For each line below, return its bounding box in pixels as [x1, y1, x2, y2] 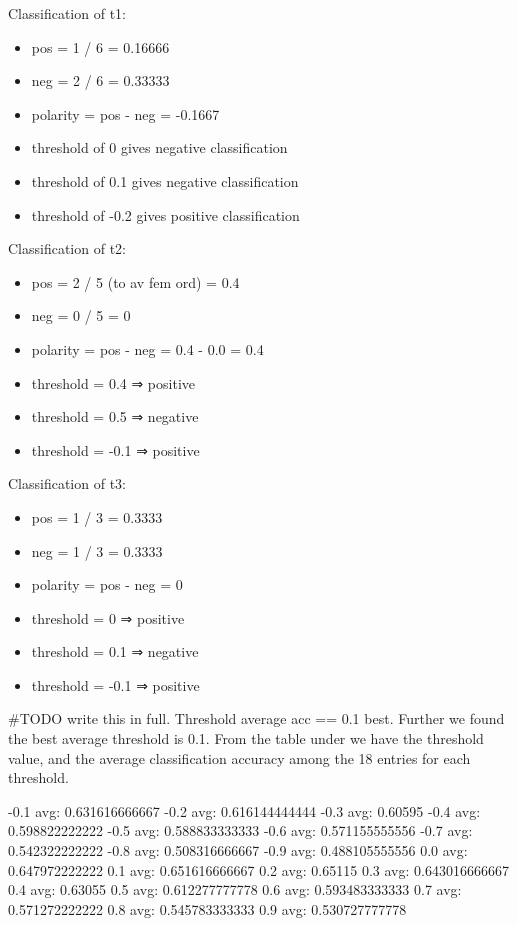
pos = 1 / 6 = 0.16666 [31, 36, 170, 57]
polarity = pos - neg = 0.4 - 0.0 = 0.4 [31, 338, 264, 359]
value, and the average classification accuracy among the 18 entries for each [8, 747, 471, 768]
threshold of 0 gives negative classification [31, 137, 288, 158]
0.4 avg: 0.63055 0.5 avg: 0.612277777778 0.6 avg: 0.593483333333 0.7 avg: [8, 879, 462, 900]
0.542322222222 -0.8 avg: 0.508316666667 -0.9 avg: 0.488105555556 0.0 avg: [8, 840, 468, 861]
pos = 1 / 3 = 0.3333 [31, 506, 163, 527]
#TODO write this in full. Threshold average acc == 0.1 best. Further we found [8, 708, 505, 729]
